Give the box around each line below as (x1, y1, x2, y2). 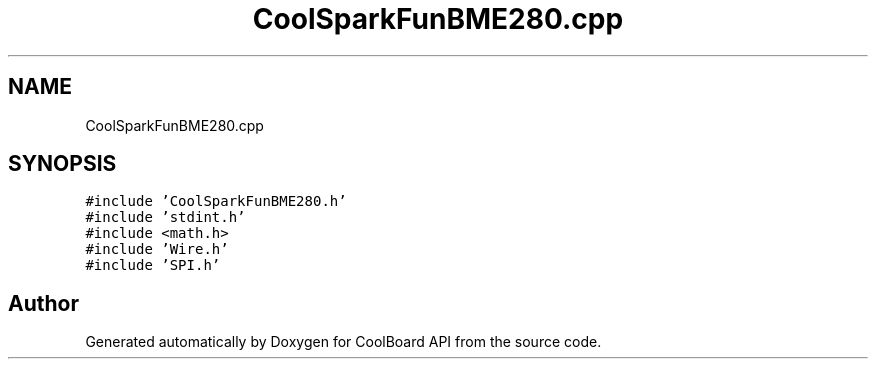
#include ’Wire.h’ (85, 241, 229, 258)
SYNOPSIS (8, 151, 117, 177)
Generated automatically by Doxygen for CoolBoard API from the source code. (85, 333, 602, 351)
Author (8, 290, 79, 316)
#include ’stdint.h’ (85, 209, 246, 226)
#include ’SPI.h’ (85, 257, 221, 274)
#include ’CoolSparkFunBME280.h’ (85, 193, 347, 210)
